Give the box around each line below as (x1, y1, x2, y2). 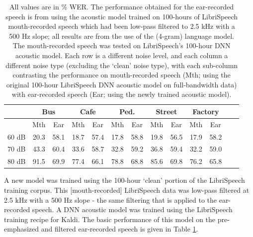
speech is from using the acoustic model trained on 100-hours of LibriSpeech (5, 11, 238, 21)
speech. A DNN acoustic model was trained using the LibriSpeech (32, 204, 233, 215)
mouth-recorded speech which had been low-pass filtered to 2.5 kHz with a (8, 21, 235, 31)
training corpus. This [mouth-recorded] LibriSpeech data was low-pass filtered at (4, 185, 250, 195)
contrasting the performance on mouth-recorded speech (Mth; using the (12, 70, 231, 80)
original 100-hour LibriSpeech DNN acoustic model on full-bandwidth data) (6, 79, 237, 89)
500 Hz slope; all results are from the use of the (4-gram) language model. (9, 30, 234, 41)
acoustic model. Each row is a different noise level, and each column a (15, 50, 228, 60)
